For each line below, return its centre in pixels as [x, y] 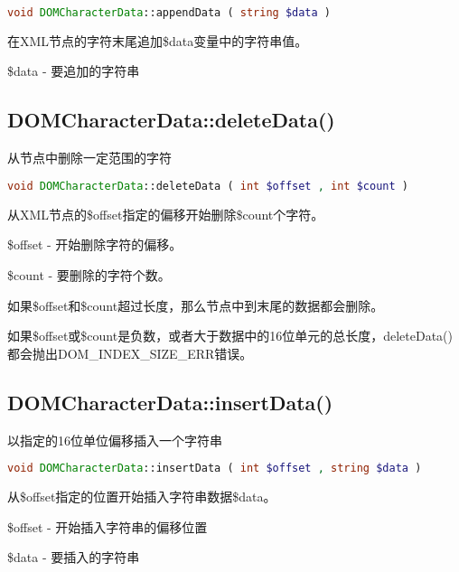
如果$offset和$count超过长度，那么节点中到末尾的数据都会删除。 [196, 305]
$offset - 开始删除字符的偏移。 [95, 244]
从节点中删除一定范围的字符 [89, 158]
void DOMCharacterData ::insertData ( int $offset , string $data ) [215, 469]
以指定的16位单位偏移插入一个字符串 [115, 440]
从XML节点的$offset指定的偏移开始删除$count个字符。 [166, 214]
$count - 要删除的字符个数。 [89, 274]
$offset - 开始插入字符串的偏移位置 [108, 526]
